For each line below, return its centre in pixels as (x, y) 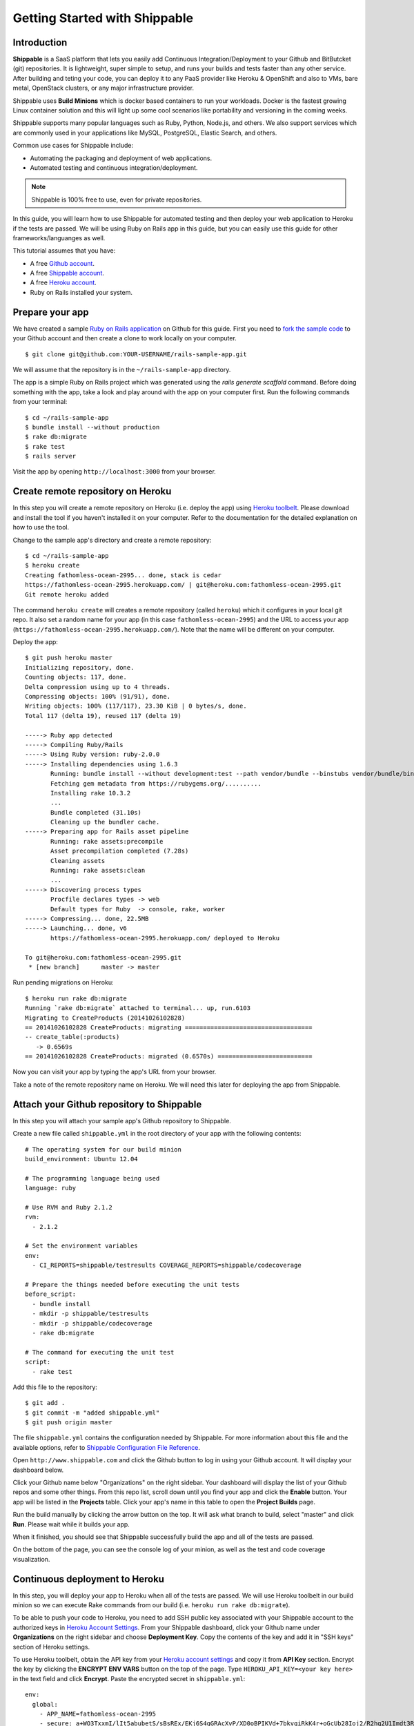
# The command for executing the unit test (100, 1352)
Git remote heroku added (67, 594)
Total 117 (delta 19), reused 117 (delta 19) (103, 716)
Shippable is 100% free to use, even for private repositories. (117, 200)
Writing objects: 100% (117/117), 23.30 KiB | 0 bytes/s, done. (136, 706)
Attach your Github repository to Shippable (107, 1104)
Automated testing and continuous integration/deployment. (114, 167)
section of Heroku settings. (51, 1647)
